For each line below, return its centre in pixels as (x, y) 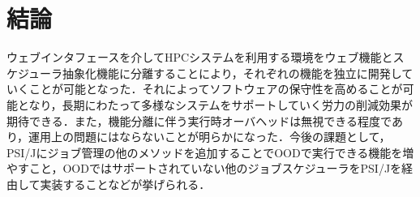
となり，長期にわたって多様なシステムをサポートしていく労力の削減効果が (215, 104)
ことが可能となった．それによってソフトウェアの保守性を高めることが (216, 89)
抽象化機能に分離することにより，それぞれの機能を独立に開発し (232, 73)
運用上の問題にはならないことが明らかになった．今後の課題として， (210, 137)
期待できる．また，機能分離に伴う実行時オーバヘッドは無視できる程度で (199, 120)
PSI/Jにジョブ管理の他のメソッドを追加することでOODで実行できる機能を (205, 152)
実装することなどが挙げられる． (125, 184)
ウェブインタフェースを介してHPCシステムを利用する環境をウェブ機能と (200, 57)
